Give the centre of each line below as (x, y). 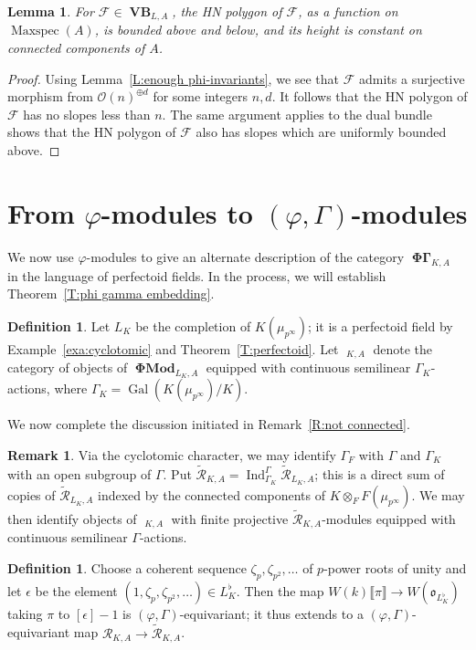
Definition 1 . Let (59, 325)
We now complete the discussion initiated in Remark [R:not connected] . (209, 424)
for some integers (201, 96)
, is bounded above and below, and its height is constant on (258, 30)
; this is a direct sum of (380, 473)
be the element (76, 590)
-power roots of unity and (395, 567)
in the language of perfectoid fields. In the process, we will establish (197, 275)
